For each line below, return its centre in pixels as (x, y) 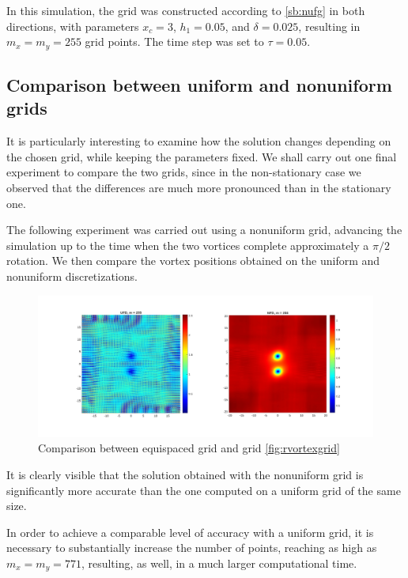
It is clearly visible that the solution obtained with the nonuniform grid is (185, 475)
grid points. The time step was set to (174, 42)
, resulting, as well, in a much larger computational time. (219, 563)
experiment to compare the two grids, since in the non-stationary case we (184, 172)
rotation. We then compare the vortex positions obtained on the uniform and (193, 261)
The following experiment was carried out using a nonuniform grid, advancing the (204, 230)
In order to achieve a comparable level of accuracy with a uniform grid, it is (190, 532)
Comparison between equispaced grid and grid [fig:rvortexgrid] (189, 448)
